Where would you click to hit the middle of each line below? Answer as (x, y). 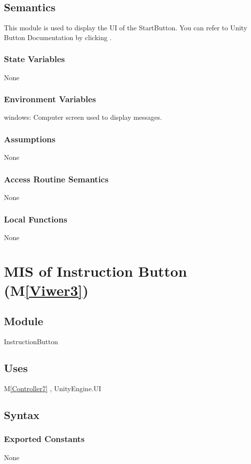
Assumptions (30, 139)
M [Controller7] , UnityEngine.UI (53, 388)
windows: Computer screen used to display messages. (83, 117)
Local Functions (36, 219)
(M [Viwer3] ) (46, 290)
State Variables (34, 59)
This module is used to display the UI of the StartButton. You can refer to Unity (126, 28)
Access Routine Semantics (56, 179)
